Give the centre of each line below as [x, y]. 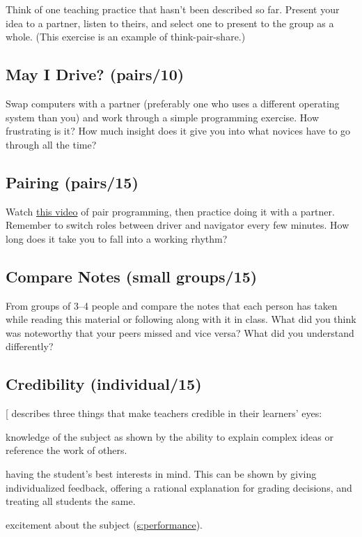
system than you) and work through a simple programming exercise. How [163, 117]
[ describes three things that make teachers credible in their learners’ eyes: [164, 413]
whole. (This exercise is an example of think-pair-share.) [126, 37]
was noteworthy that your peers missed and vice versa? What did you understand [180, 332]
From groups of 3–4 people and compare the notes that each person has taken [172, 305]
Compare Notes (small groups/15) [132, 276]
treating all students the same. [71, 501]
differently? [30, 346]
